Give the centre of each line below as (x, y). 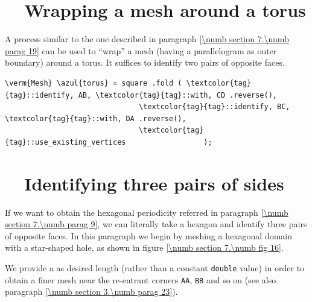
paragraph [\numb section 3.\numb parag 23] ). (91, 291)
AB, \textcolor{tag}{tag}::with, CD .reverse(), (178, 95)
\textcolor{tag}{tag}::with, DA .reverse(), (96, 118)
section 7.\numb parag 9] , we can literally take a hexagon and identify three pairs (156, 224)
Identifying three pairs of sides (154, 183)
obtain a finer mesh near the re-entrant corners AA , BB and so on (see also (141, 279)
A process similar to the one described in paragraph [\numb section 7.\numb (147, 39)
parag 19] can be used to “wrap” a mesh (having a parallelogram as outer (141, 50)
